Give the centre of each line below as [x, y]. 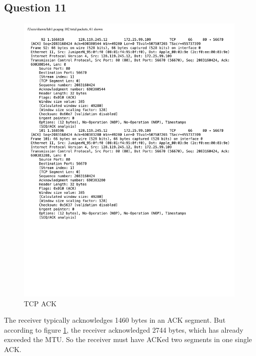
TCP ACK [40, 303]
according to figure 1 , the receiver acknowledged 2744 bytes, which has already [124, 329]
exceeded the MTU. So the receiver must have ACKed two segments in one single [128, 339]
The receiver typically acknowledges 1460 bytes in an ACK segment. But [115, 320]
